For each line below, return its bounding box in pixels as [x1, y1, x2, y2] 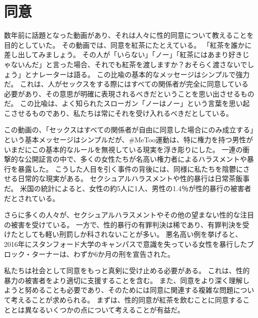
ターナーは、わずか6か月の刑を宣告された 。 [31, 248, 174, 259]
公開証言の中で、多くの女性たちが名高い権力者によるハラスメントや [24, 154, 247, 164]
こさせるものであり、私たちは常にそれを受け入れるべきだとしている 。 [4, 107, 233, 118]
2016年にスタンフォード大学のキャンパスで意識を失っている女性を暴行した [4, 239, 247, 249]
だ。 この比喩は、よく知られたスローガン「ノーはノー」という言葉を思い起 [4, 98, 250, 108]
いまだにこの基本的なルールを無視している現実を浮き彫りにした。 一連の [4, 144, 243, 154]
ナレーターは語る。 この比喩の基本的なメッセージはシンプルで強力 [31, 69, 250, 79]
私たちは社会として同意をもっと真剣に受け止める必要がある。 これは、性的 [4, 265, 250, 276]
